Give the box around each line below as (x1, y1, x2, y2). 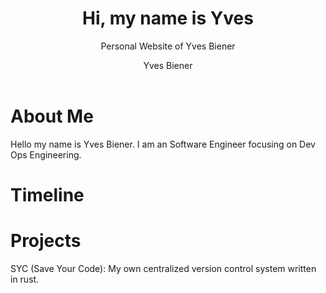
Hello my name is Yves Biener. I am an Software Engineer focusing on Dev (10, 138, 316, 150)
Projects (10, 230, 82, 252)
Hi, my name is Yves (82, 7, 254, 30)
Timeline (10, 183, 85, 206)
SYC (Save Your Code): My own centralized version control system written (10, 262, 317, 274)
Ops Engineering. (10, 148, 82, 161)
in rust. (10, 273, 40, 285)
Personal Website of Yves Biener (100, 40, 236, 52)
